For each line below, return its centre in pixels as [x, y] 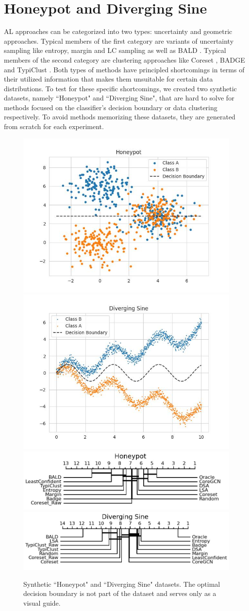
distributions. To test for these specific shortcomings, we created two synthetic [120, 88]
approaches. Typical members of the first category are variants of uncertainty [119, 41]
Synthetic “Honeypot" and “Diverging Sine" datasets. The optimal [122, 584]
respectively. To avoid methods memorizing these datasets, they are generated [120, 117]
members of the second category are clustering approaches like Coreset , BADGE [124, 59]
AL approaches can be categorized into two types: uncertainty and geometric [118, 31]
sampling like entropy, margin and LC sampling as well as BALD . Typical [115, 50]
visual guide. [42, 603]
